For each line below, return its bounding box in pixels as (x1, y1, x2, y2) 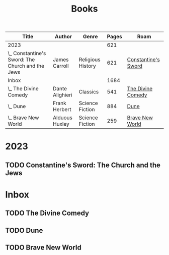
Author (54, 33, 72, 40)
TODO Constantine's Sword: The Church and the (5, 161, 161, 169)
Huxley (52, 121, 69, 128)
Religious (78, 56, 101, 63)
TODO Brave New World (5, 243, 82, 252)
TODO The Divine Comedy (5, 209, 90, 218)
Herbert (52, 106, 71, 113)
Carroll (52, 63, 69, 70)
